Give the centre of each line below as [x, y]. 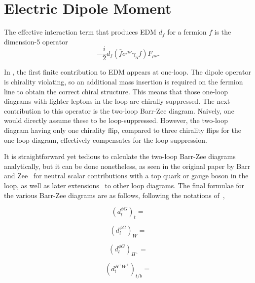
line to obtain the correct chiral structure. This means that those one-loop [116, 91]
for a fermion [187, 32]
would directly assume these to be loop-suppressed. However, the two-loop [116, 120]
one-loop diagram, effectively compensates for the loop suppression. [106, 140]
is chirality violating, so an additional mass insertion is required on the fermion [124, 81]
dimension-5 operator [36, 41]
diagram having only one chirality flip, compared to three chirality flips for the [123, 130]
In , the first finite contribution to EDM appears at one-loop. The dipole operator [127, 72]
